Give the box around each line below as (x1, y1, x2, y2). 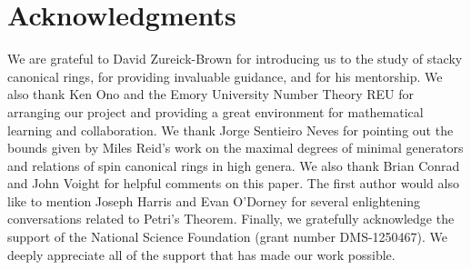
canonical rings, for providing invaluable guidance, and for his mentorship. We (7, 66, 443, 85)
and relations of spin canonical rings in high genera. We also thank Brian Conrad (7, 155, 460, 175)
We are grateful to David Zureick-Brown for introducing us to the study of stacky (7, 49, 463, 68)
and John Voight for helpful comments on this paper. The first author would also (7, 174, 459, 193)
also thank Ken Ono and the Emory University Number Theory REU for (7, 85, 415, 104)
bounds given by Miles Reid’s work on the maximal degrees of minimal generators (7, 138, 464, 157)
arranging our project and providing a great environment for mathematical (7, 102, 424, 121)
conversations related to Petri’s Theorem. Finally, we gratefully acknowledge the (7, 209, 455, 228)
